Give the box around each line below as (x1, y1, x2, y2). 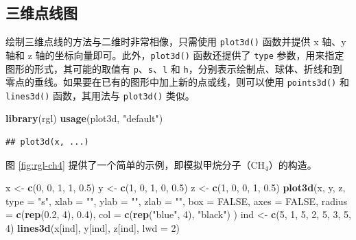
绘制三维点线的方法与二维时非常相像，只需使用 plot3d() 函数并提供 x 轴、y (5, 34, 346, 49)
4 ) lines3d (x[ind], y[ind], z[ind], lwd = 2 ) (5, 221, 180, 235)
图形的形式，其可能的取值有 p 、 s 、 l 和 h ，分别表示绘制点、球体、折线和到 (5, 61, 342, 75)
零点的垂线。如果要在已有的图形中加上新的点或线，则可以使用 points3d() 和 (5, 75, 349, 89)
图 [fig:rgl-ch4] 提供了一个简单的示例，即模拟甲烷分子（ (5, 157, 251, 171)
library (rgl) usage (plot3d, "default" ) (5, 111, 163, 125)
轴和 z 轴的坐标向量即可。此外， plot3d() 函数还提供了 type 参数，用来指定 (5, 47, 344, 62)
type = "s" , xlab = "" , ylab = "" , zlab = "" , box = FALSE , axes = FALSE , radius (5, 193, 348, 208)
